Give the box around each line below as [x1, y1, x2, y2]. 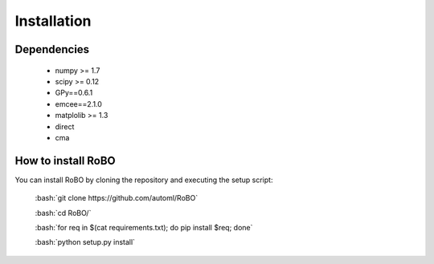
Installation [14, 12, 92, 30]
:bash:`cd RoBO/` [35, 208, 92, 217]
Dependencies [14, 43, 90, 56]
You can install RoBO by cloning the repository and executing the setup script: [14, 175, 273, 185]
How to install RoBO [14, 153, 116, 168]
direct [55, 121, 75, 132]
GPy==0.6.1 [55, 88, 93, 98]
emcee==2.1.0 [55, 99, 102, 108]
